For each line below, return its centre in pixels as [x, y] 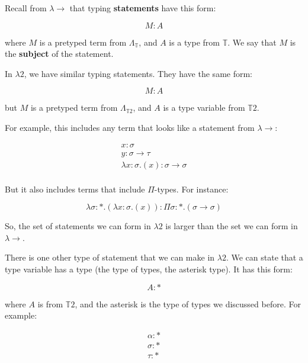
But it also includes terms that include [75, 189]
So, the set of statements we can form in [78, 226]
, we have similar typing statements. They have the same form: [138, 73]
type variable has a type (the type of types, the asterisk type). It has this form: [149, 269]
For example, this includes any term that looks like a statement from [130, 127]
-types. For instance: [191, 189]
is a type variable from [204, 107]
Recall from [26, 8]
